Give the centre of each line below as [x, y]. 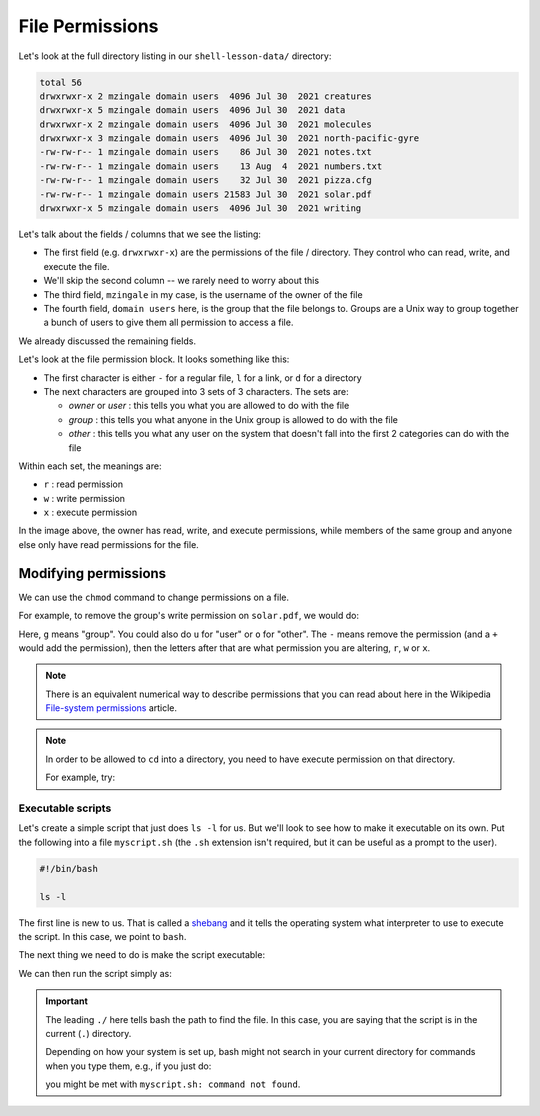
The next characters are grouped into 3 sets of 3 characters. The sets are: [196, 391]
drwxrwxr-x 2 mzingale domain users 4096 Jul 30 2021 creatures [205, 96]
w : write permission [84, 498]
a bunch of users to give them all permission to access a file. [168, 322]
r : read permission [83, 484]
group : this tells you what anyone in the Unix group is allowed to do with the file [233, 419]
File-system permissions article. [111, 708]
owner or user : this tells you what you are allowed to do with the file [209, 406]
